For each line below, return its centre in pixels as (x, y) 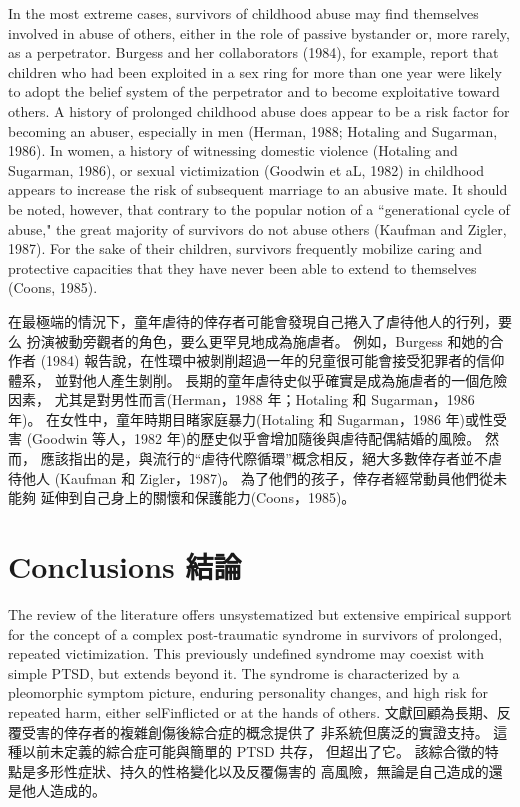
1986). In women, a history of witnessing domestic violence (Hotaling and (233, 150)
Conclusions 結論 (125, 566)
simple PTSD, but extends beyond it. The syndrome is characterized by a (234, 672)
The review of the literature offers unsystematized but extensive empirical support (260, 613)
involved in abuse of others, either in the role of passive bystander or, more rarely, (259, 32)
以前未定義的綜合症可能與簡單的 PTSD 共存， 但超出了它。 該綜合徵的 (253, 751)
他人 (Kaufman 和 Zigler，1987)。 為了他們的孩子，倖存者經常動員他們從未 (264, 477)
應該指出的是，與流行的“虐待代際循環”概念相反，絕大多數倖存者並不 (264, 458)
